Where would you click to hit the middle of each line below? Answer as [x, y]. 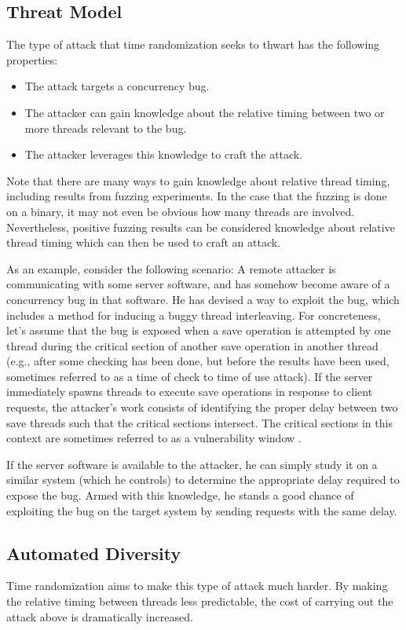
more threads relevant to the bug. [106, 128]
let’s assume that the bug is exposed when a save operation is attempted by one [199, 330]
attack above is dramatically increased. [100, 616]
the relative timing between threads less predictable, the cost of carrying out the [200, 601]
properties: [32, 59]
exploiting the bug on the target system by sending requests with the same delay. [202, 510]
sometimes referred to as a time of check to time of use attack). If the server [190, 376]
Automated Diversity [94, 553]
